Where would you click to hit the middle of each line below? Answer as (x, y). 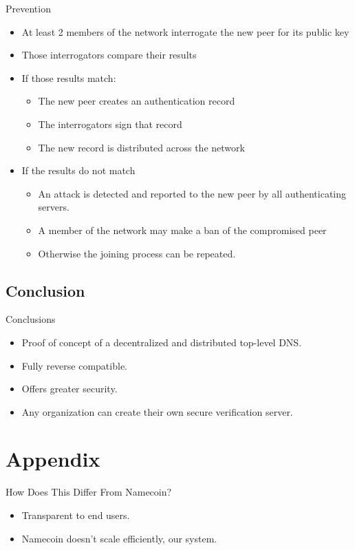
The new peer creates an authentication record (137, 101)
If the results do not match (78, 170)
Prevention (28, 8)
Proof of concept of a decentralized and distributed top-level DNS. (162, 342)
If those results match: (69, 77)
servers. (54, 207)
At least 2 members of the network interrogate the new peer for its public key (185, 31)
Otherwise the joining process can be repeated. (137, 253)
